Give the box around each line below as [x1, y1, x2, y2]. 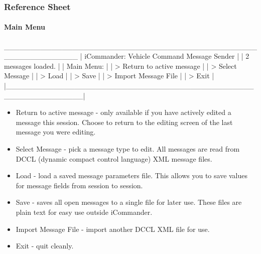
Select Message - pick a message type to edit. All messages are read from [16, 143, 240, 154]
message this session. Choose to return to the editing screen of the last [16, 116, 233, 127]
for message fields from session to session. [16, 180, 143, 190]
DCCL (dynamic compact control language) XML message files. [16, 153, 212, 164]
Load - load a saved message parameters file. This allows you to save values [16, 170, 248, 181]
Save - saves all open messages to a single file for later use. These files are [16, 197, 242, 207]
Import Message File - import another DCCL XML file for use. [16, 223, 210, 234]
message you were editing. [16, 126, 96, 137]
